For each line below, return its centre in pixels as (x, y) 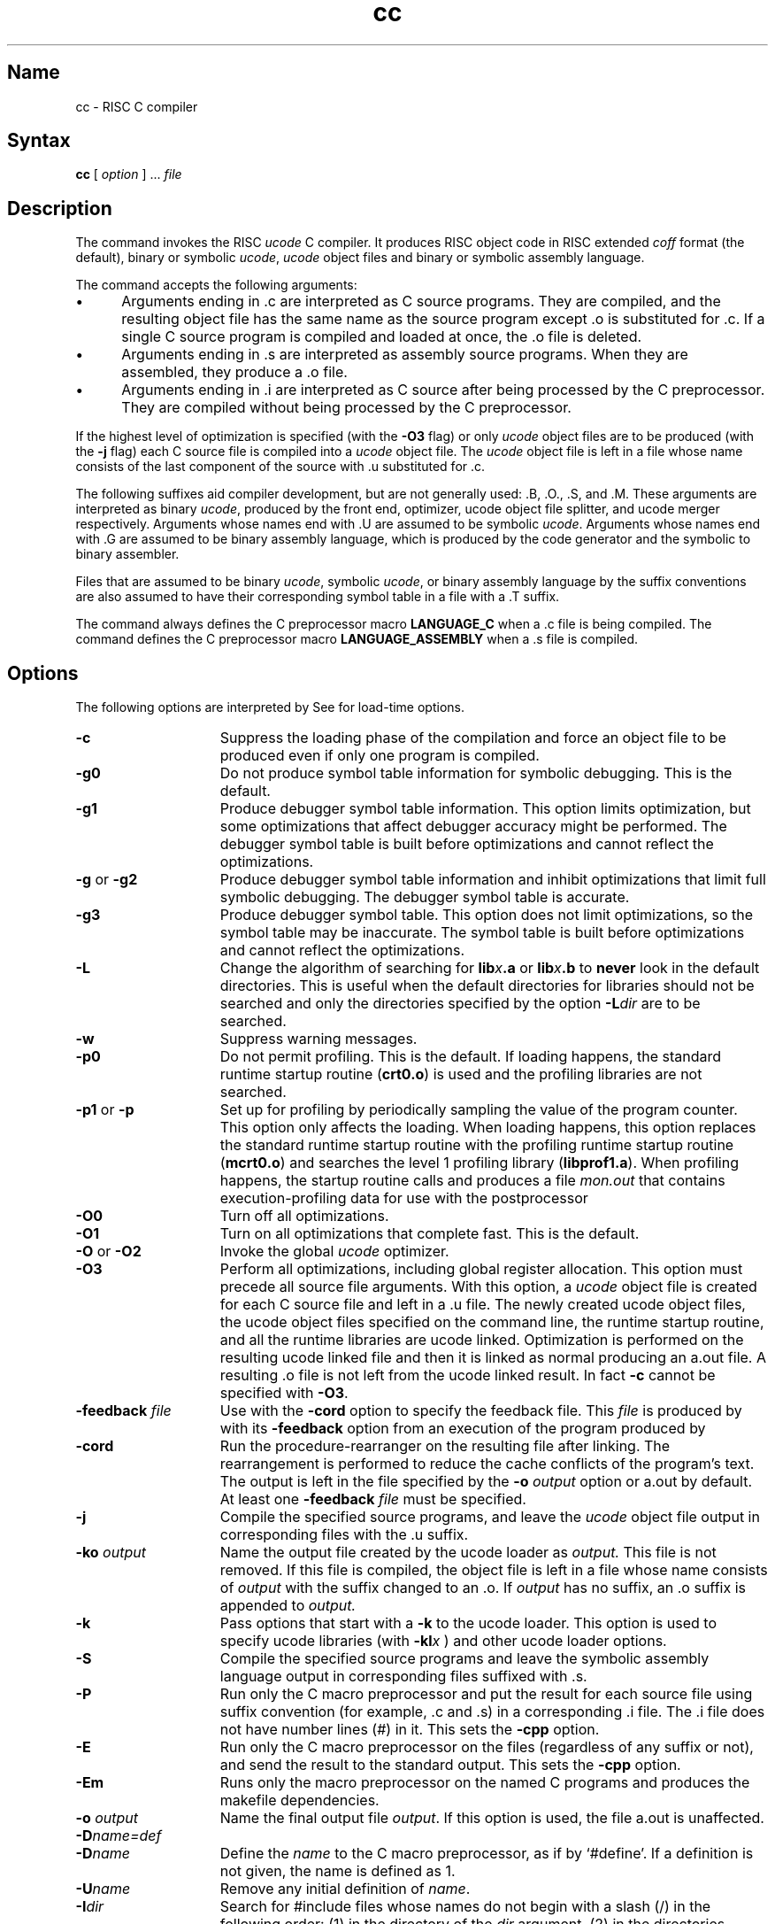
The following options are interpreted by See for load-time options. (270, 707)
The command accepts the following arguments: (216, 285)
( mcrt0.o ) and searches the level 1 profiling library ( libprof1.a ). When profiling (479, 1163)
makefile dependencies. (299, 1800)
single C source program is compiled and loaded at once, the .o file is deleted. (382, 337)
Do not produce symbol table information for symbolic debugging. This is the (476, 773)
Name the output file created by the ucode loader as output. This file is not (468, 1553)
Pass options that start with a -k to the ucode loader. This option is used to (468, 1623)
